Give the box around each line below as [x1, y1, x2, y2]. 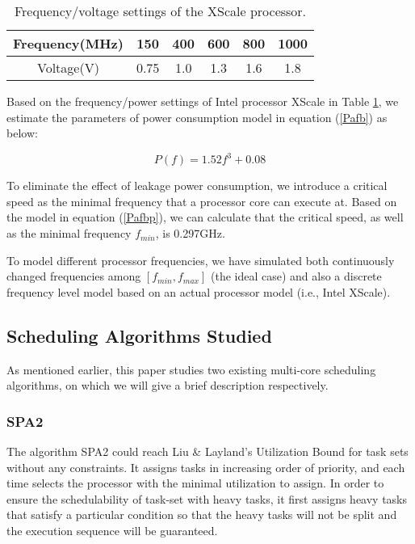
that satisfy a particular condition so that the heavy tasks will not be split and [6, 506, 397, 523]
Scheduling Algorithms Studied [6, 323, 272, 348]
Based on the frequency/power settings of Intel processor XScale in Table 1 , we [6, 93, 399, 109]
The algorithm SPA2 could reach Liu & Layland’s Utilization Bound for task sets [6, 443, 409, 460]
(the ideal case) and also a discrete [210, 268, 382, 285]
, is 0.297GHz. [155, 225, 225, 242]
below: [6, 124, 38, 141]
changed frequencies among [6, 268, 141, 285]
